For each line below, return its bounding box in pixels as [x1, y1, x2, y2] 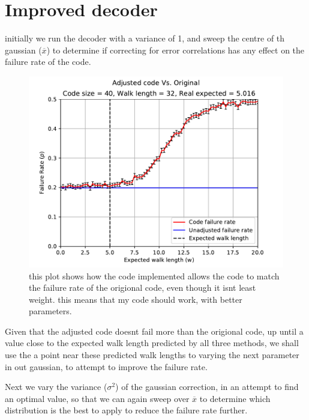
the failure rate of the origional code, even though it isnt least [29, 281, 256, 294]
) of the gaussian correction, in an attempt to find [115, 380, 299, 393]
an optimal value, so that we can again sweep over [5, 392, 190, 404]
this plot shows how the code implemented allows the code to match [29, 269, 280, 282]
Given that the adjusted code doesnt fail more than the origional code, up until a [5, 324, 304, 337]
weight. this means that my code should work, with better [29, 293, 242, 305]
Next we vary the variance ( [5, 380, 107, 393]
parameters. [29, 305, 72, 317]
